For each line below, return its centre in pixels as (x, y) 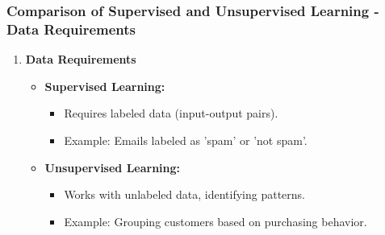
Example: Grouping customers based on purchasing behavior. (216, 221)
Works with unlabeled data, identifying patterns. (184, 194)
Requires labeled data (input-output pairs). (171, 113)
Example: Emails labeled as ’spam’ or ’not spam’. (186, 140)
